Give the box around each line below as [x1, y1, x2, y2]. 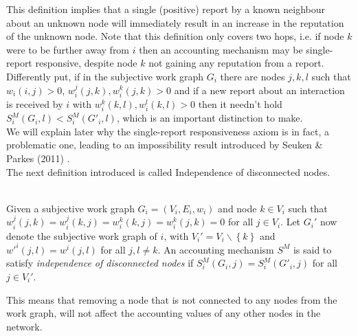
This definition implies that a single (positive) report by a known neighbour [6, 2, 326, 16]
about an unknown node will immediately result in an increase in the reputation [6, 15, 344, 30]
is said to [293, 242, 332, 256]
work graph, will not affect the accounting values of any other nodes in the [6, 306, 321, 320]
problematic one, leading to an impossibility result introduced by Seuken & [6, 137, 323, 152]
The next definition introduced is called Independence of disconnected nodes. [6, 164, 331, 179]
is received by [6, 96, 63, 111]
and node [218, 201, 257, 215]
